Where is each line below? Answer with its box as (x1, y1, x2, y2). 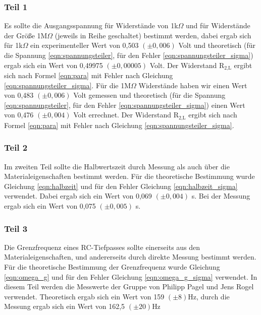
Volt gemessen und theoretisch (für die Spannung (73, 90, 226, 100)
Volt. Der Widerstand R (149, 59, 225, 70)
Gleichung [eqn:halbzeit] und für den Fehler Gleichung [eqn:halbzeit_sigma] (4, 180, 238, 191)
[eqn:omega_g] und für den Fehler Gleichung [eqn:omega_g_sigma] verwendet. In (4, 271, 257, 282)
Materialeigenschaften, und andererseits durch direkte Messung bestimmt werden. (4, 251, 256, 262)
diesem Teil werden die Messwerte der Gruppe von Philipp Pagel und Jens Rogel (4, 281, 254, 292)
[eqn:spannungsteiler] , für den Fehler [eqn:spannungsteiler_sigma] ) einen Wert (4, 99, 245, 110)
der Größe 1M (4, 30, 47, 40)
